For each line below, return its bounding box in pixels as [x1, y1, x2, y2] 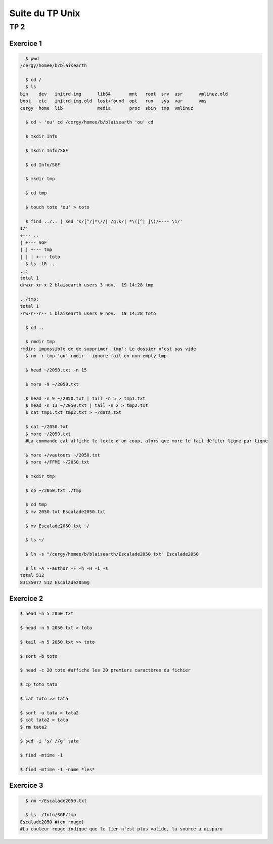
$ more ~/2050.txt [25, 431, 71, 437]
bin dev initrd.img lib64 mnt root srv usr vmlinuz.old [20, 91, 229, 97]
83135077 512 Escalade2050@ [20, 579, 89, 585]
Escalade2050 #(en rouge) [20, 819, 84, 825]
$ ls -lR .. [25, 261, 55, 267]
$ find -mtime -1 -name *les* [20, 767, 95, 772]
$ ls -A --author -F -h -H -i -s [25, 565, 108, 571]
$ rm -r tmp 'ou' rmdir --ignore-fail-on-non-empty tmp [25, 353, 167, 359]
